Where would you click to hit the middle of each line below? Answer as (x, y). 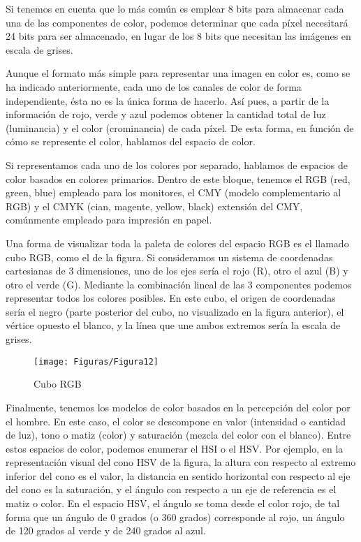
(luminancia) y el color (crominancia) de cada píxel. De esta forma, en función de (180, 127)
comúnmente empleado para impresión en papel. (109, 220)
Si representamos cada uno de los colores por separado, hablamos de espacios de (177, 164)
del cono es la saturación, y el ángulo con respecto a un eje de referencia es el (171, 489)
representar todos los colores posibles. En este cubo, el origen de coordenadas (171, 298)
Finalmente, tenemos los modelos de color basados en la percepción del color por (178, 407)
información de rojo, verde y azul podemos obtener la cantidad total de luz (166, 114)
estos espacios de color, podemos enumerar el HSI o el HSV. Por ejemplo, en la (175, 448)
